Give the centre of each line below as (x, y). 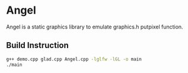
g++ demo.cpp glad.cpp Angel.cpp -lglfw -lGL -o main (74, 59)
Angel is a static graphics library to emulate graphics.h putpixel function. (95, 27)
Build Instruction (38, 45)
